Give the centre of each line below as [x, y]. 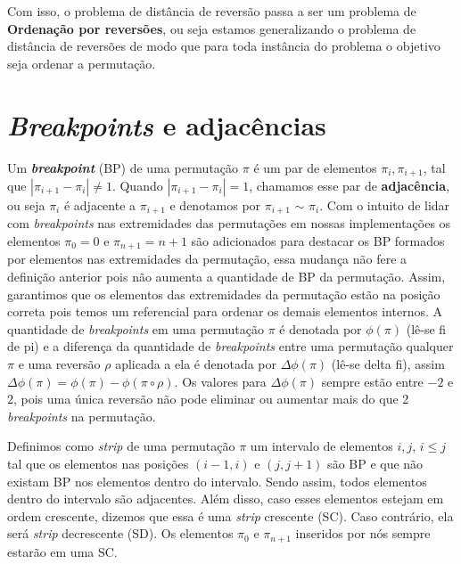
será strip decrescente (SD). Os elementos [120, 533]
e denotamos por [215, 204]
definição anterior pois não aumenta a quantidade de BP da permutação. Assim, [226, 277]
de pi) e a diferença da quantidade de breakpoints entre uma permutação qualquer [230, 346]
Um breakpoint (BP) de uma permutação [123, 167]
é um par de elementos [315, 167]
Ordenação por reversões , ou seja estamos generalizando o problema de [212, 28]
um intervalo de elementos [321, 446]
